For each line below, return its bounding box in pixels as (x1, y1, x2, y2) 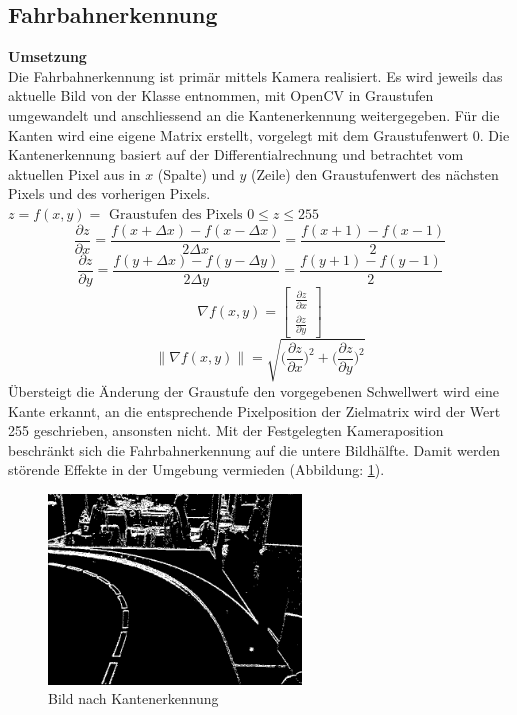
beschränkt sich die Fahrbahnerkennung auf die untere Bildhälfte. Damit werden (8, 439, 501, 460)
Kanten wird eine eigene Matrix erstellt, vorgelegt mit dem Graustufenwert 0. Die (8, 124, 510, 145)
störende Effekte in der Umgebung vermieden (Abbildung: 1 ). (8, 459, 385, 480)
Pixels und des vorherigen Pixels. (8, 183, 211, 204)
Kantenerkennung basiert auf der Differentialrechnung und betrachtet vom (8, 144, 464, 165)
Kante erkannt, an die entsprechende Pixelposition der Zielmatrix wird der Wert (8, 400, 501, 421)
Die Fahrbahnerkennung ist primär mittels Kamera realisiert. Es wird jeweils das (8, 65, 503, 86)
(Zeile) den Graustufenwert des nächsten (251, 163, 499, 184)
